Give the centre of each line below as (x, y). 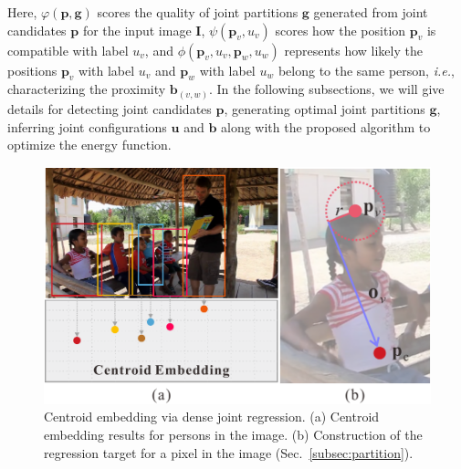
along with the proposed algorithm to (326, 126)
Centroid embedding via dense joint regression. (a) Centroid (212, 417)
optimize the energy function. (89, 145)
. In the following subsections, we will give (326, 89)
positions (32, 70)
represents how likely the (353, 50)
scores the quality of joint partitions (198, 12)
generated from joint (371, 12)
